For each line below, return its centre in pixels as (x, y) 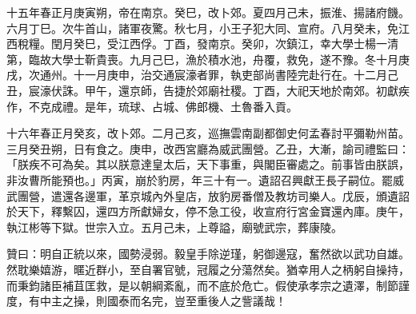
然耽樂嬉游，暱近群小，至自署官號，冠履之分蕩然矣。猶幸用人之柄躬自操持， (208, 269)
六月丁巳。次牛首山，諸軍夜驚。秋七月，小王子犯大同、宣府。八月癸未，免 (202, 28)
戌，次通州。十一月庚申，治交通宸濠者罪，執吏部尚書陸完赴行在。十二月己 (202, 75)
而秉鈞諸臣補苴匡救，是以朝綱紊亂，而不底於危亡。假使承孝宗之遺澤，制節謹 (208, 285)
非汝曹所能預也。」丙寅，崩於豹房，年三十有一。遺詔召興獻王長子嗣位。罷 (200, 179)
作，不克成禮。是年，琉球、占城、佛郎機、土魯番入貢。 (152, 106)
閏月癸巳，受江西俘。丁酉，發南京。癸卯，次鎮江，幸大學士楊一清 (224, 44)
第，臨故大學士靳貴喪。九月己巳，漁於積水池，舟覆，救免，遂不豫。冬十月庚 (208, 59)
